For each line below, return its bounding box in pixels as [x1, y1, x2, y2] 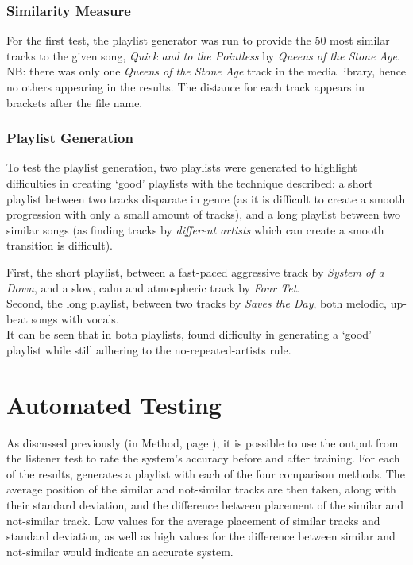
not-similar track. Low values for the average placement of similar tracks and [6, 512, 380, 528]
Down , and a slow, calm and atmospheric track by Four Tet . [6, 279, 300, 296]
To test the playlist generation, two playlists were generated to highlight [6, 159, 357, 176]
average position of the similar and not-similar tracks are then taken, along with [6, 481, 396, 497]
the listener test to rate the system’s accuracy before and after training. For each [6, 450, 400, 466]
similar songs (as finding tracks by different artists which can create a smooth [6, 221, 384, 238]
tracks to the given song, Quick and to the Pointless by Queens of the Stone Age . [6, 47, 400, 64]
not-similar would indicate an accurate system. [6, 543, 234, 559]
